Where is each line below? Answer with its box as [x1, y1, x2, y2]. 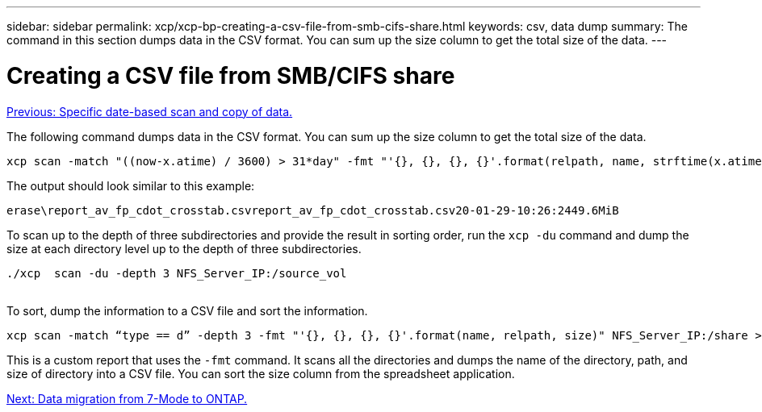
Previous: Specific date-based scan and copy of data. [6, 104, 293, 119]
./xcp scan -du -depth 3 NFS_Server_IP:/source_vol [6, 266, 347, 280]
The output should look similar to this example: [6, 178, 255, 193]
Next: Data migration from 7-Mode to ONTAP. [6, 391, 248, 406]
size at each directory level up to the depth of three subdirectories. [6, 241, 362, 256]
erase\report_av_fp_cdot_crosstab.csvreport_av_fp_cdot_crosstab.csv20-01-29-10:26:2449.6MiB [6, 203, 619, 217]
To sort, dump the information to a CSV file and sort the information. [6, 303, 368, 318]
